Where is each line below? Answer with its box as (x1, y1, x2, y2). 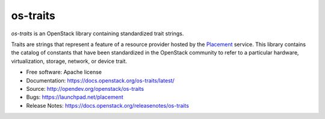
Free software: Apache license (26, 69, 102, 76)
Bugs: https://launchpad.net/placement (26, 93, 123, 101)
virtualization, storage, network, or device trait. (11, 57, 128, 65)
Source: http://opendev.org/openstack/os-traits (26, 85, 144, 92)
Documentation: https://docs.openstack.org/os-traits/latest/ (26, 77, 175, 84)
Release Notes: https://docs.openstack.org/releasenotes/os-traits (26, 102, 190, 109)
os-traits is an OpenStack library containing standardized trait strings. (11, 30, 184, 37)
